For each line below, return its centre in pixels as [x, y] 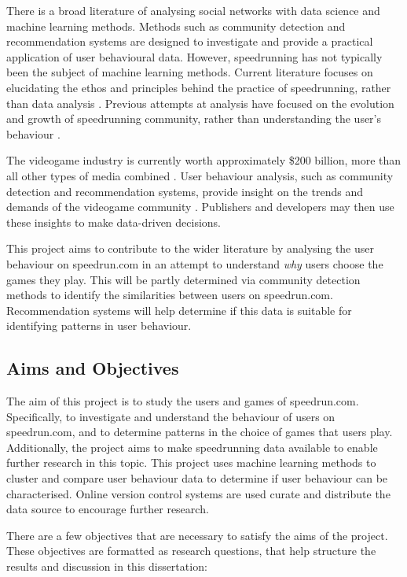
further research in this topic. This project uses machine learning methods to [191, 462]
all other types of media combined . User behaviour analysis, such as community [200, 175]
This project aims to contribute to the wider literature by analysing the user [190, 248]
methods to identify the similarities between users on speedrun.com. [170, 295]
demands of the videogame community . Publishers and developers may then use [200, 207]
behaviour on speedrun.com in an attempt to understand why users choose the [195, 263]
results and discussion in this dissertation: [107, 566]
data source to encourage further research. [108, 509]
